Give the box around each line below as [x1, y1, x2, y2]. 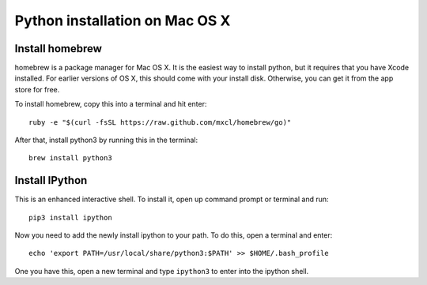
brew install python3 [28, 154, 112, 163]
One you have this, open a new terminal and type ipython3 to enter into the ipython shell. [14, 266, 309, 276]
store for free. [14, 84, 60, 94]
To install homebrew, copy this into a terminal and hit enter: [14, 99, 207, 109]
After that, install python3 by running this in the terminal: [14, 135, 198, 145]
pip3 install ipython [28, 213, 112, 222]
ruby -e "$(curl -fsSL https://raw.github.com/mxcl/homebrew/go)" [28, 118, 292, 126]
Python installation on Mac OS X [14, 12, 231, 29]
